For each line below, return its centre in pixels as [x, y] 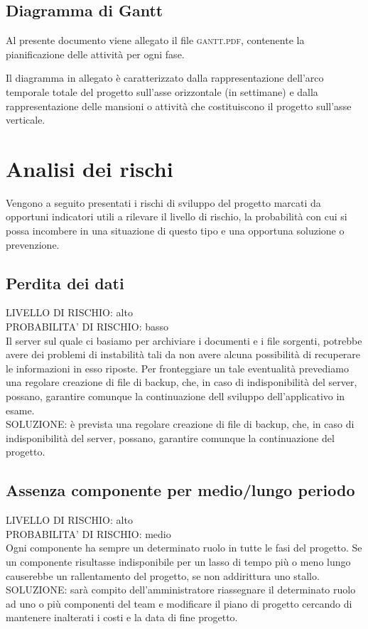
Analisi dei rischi [90, 168]
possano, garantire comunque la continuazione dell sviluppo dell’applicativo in [175, 396]
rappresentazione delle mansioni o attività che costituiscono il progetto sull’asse [179, 106]
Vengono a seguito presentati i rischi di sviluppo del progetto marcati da [163, 202]
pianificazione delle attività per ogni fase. [95, 54]
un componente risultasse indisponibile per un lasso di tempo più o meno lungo [178, 561]
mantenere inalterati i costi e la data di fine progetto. [122, 617]
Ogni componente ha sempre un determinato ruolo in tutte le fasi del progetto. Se [184, 548]
